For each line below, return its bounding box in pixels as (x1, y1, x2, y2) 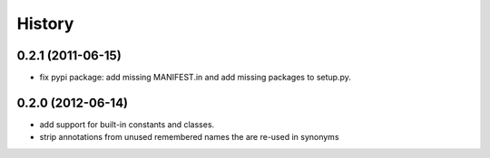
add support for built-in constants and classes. (39, 118, 215, 130)
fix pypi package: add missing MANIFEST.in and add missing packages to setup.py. (39, 72, 351, 83)
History (16, 14, 74, 33)
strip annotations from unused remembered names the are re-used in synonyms (39, 132, 339, 143)
